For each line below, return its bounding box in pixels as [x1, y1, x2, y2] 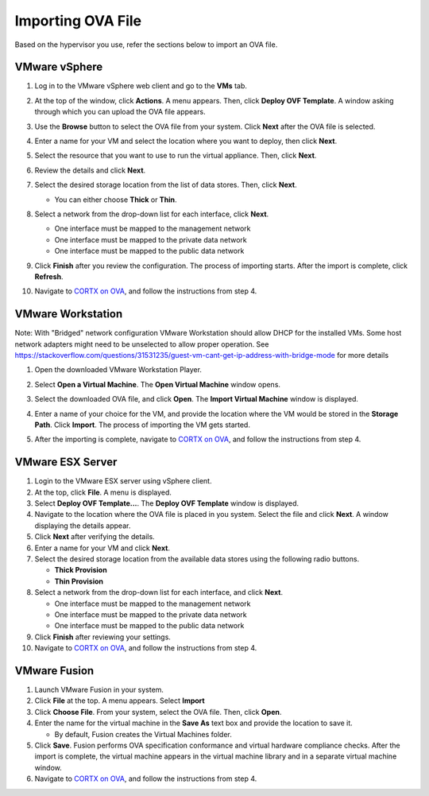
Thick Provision [54, 565, 107, 575]
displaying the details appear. [34, 521, 131, 530]
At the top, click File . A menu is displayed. [34, 487, 172, 497]
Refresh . [34, 271, 64, 282]
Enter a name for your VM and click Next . [34, 543, 171, 553]
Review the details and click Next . [34, 165, 146, 175]
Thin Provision [54, 577, 103, 586]
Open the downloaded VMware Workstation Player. [34, 365, 203, 375]
